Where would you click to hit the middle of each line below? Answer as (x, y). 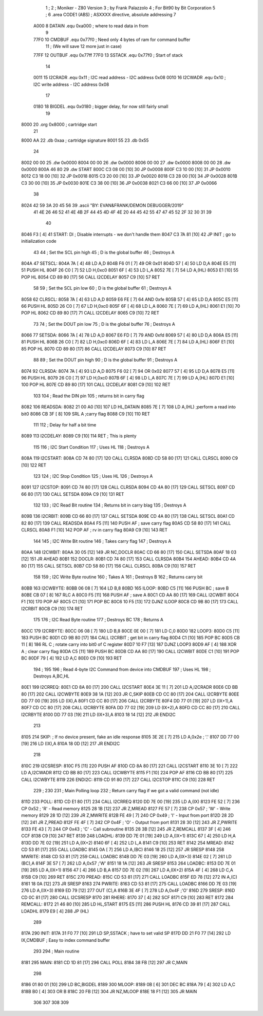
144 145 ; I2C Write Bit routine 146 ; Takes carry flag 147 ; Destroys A (102, 541)
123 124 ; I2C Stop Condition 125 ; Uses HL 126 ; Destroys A (93, 476)
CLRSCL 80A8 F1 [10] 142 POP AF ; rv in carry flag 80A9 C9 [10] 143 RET (94, 530)
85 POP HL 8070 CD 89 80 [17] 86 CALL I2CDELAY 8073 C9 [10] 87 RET (94, 349)
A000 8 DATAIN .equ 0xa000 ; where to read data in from (91, 26)
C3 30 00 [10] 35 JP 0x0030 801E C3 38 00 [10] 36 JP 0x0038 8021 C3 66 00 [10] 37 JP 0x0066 (119, 183)
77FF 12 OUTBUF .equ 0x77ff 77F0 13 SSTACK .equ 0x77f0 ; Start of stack (108, 55)
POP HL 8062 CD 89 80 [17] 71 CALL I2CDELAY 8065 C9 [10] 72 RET (90, 313)
